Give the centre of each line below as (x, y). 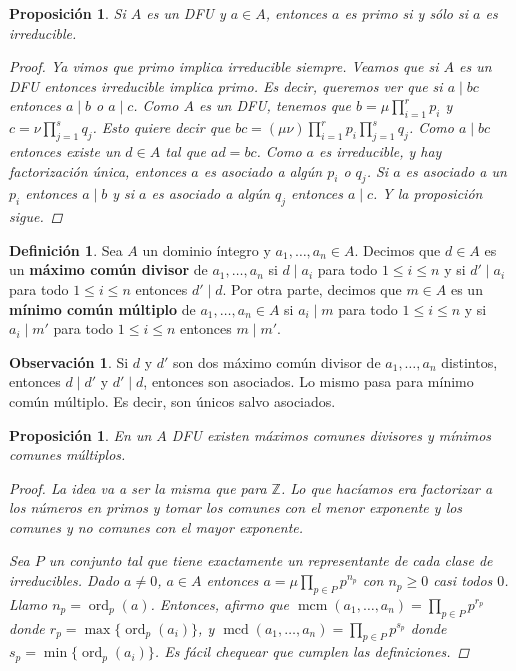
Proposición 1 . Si (67, 13)
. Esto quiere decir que (161, 127)
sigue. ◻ (36, 216)
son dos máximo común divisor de (277, 361)
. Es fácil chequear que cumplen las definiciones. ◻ (312, 651)
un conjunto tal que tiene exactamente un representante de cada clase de (270, 560)
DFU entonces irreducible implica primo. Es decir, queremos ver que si (226, 85)
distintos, (469, 361)
